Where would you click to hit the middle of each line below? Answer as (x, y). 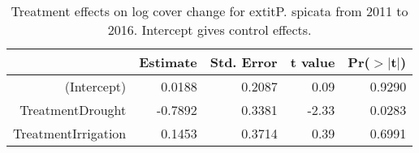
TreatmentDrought (73, 110)
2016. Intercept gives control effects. (209, 30)
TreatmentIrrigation (70, 133)
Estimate (168, 62)
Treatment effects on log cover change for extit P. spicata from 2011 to (209, 11)
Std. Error (244, 62)
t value (313, 62)
